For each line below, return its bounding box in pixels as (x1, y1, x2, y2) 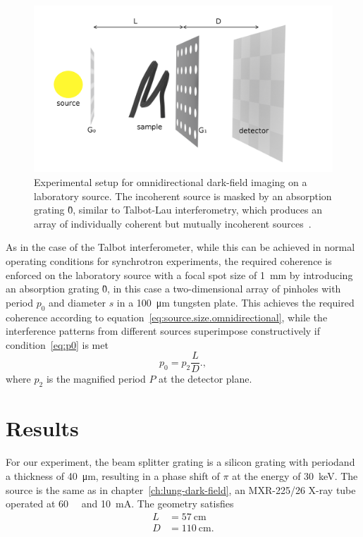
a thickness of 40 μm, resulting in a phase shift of (6, 468, 220, 483)
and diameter (49, 295, 106, 309)
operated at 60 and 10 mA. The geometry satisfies (6, 496, 234, 511)
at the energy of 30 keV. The (232, 468, 358, 483)
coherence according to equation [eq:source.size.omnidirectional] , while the (6, 309, 328, 324)
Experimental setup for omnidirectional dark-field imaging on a (34, 175, 307, 190)
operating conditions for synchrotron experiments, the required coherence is (6, 253, 332, 268)
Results (6, 414, 79, 443)
